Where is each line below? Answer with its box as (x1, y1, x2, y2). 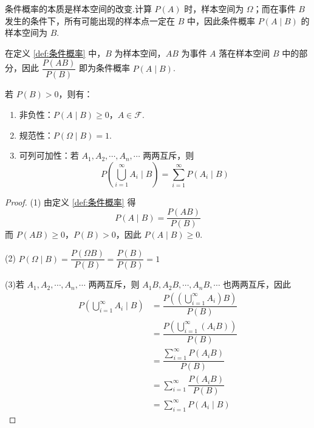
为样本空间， (114, 46, 166, 59)
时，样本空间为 (184, 2, 244, 15)
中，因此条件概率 (186, 14, 255, 27)
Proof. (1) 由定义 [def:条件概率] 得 (5, 195, 136, 208)
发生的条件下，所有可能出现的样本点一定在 (5, 14, 175, 27)
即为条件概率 (78, 61, 130, 74)
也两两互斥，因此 (222, 278, 291, 291)
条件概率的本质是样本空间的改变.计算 (5, 2, 152, 15)
